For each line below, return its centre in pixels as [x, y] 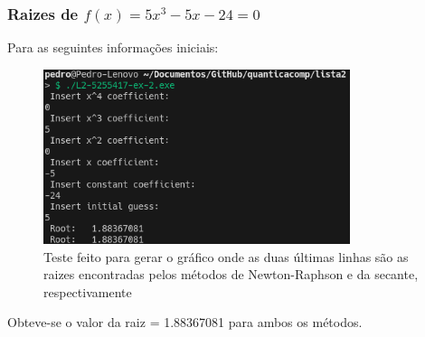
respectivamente [88, 291]
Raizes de [43, 13]
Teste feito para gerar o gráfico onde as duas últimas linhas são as [226, 256]
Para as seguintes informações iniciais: [113, 47]
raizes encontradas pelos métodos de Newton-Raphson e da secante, [231, 274]
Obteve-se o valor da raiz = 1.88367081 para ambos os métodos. [185, 322]
